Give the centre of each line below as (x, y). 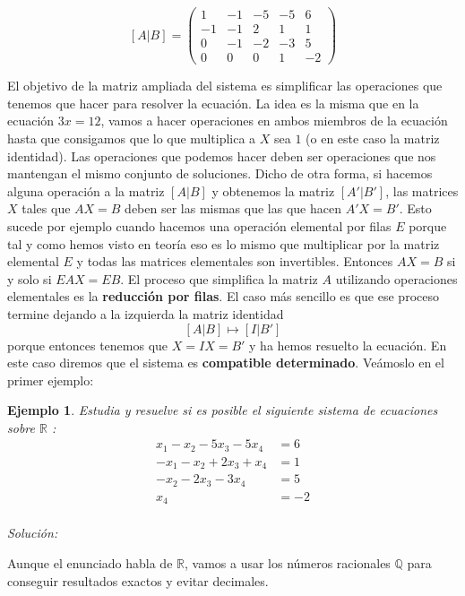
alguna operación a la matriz (86, 190)
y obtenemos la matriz (273, 190)
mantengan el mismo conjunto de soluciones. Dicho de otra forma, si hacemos (220, 173)
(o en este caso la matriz (373, 138)
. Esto (415, 208)
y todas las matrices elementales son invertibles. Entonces (235, 261)
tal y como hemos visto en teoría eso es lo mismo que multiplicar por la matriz (224, 243)
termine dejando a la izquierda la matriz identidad (146, 313)
